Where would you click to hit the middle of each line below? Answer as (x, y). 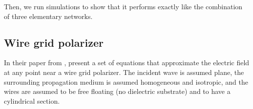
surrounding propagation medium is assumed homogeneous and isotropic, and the (126, 82)
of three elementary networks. (48, 16)
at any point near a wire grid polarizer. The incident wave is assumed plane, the (124, 72)
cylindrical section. (32, 100)
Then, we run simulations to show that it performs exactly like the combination (123, 6)
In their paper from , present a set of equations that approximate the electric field (127, 63)
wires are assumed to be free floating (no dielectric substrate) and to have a (117, 91)
